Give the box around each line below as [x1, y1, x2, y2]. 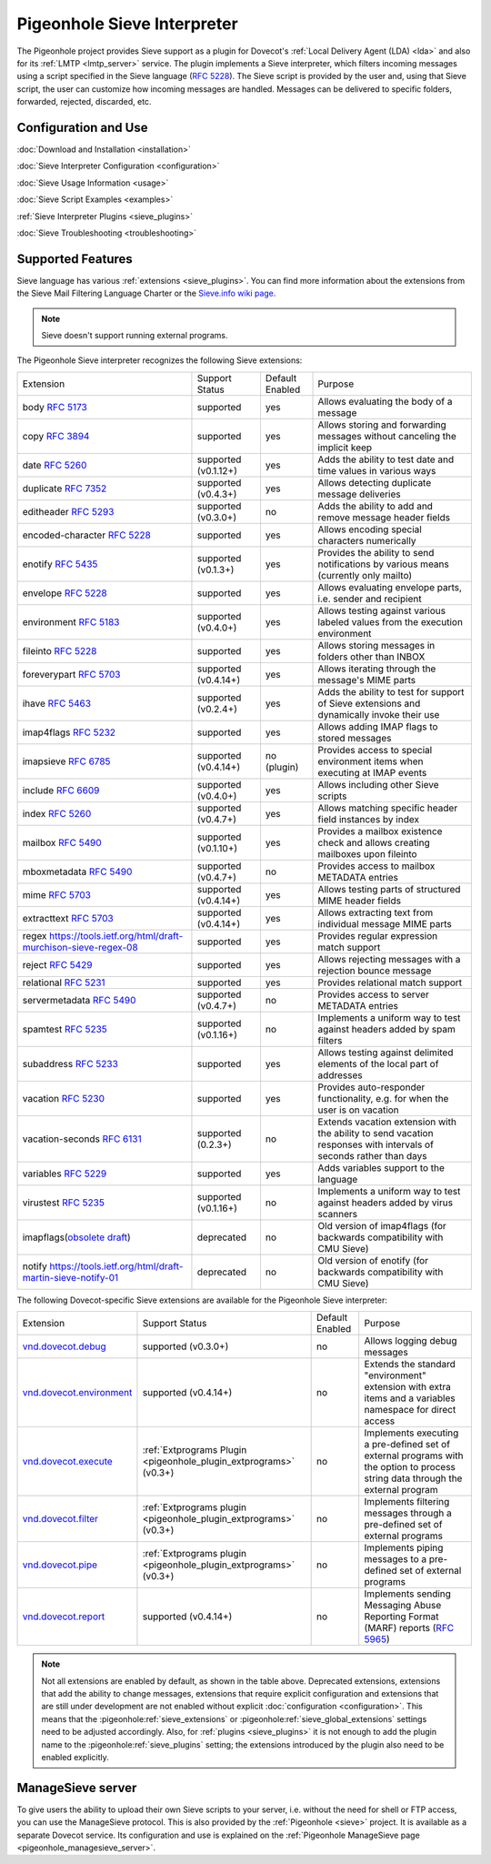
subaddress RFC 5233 [22, 1057, 118, 1070]
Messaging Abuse [364, 1599, 442, 1612]
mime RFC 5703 [22, 888, 91, 901]
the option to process [364, 1461, 456, 1474]
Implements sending [364, 1587, 452, 1600]
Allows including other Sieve [317, 778, 440, 791]
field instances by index [317, 812, 420, 825]
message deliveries [317, 488, 401, 500]
